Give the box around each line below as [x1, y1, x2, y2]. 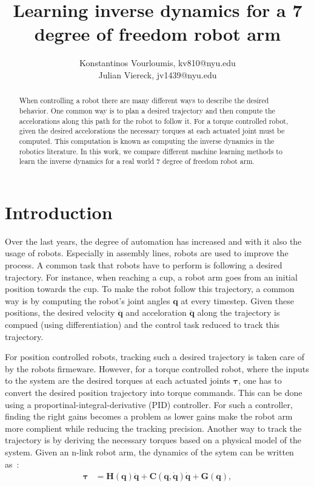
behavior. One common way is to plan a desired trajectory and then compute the [19, 105, 275, 115]
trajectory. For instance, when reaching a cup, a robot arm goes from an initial [5, 270, 298, 283]
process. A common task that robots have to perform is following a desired [5, 259, 282, 271]
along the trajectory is [197, 306, 280, 319]
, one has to [238, 374, 282, 387]
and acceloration [125, 306, 187, 319]
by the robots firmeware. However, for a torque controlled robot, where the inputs [5, 362, 309, 375]
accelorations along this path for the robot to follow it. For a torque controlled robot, [19, 115, 289, 126]
